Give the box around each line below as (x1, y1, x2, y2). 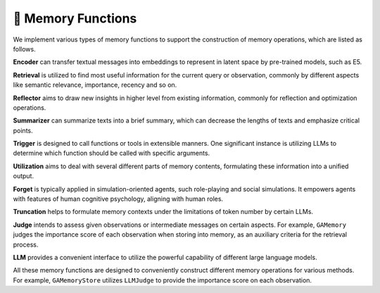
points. (13, 126, 33, 135)
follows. (13, 44, 36, 53)
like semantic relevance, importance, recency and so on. (13, 81, 177, 89)
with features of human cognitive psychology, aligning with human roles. (13, 194, 224, 204)
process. (13, 240, 39, 249)
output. (13, 172, 34, 180)
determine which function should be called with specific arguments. (13, 149, 210, 158)
